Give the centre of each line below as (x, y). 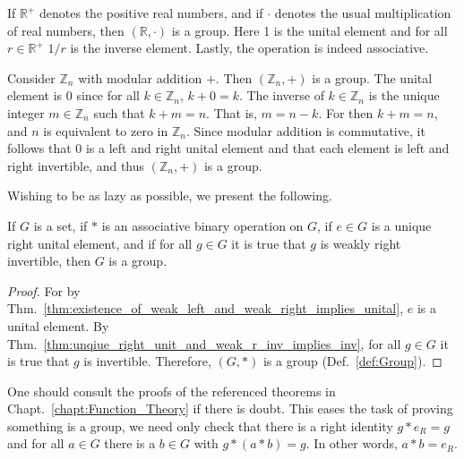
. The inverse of (281, 95)
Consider (31, 77)
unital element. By (58, 325)
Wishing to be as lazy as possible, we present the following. (170, 195)
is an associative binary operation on (202, 225)
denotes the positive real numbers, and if (151, 13)
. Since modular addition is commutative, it (305, 130)
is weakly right (361, 243)
